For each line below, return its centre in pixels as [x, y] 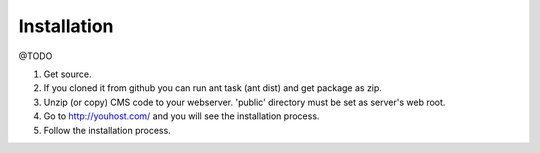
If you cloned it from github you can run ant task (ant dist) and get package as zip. [212, 88]
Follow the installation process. [107, 130]
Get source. [67, 74]
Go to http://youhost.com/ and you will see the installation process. [181, 116]
